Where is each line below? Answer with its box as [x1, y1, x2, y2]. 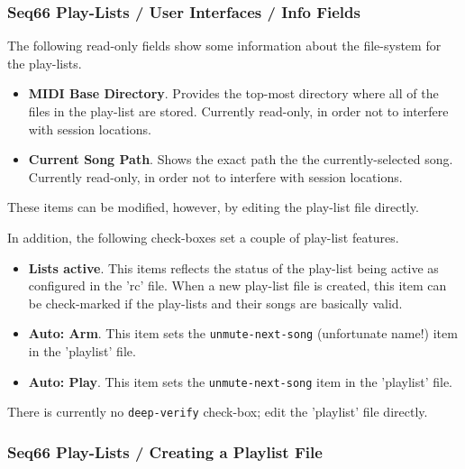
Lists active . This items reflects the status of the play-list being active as [28, 258, 439, 277]
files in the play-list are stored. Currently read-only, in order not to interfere [28, 102, 449, 120]
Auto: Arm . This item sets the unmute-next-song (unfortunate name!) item [28, 324, 458, 343]
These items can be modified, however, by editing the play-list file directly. [7, 198, 419, 216]
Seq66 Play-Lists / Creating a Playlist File [7, 440, 323, 463]
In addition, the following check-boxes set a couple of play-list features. [7, 227, 399, 246]
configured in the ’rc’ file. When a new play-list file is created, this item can [28, 276, 447, 295]
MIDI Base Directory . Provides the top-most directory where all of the [28, 84, 439, 103]
